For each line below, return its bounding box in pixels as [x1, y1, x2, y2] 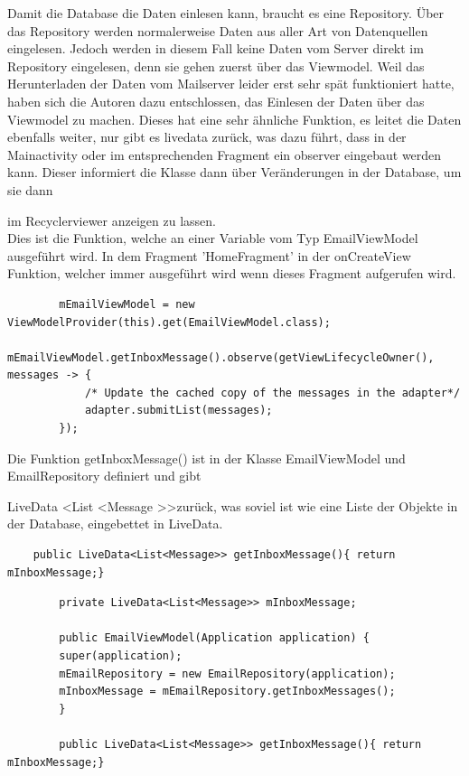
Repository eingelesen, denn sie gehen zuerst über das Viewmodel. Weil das [7, 56, 425, 75]
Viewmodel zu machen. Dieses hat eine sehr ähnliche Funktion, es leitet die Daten [7, 109, 462, 128]
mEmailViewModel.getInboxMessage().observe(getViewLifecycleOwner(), [7, 351, 435, 364]
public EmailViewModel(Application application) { [59, 631, 370, 645]
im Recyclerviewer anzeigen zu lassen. [7, 210, 216, 229]
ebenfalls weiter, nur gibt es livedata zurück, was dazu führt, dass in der [7, 127, 407, 146]
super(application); [59, 650, 183, 662]
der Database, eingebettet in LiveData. [7, 514, 223, 533]
